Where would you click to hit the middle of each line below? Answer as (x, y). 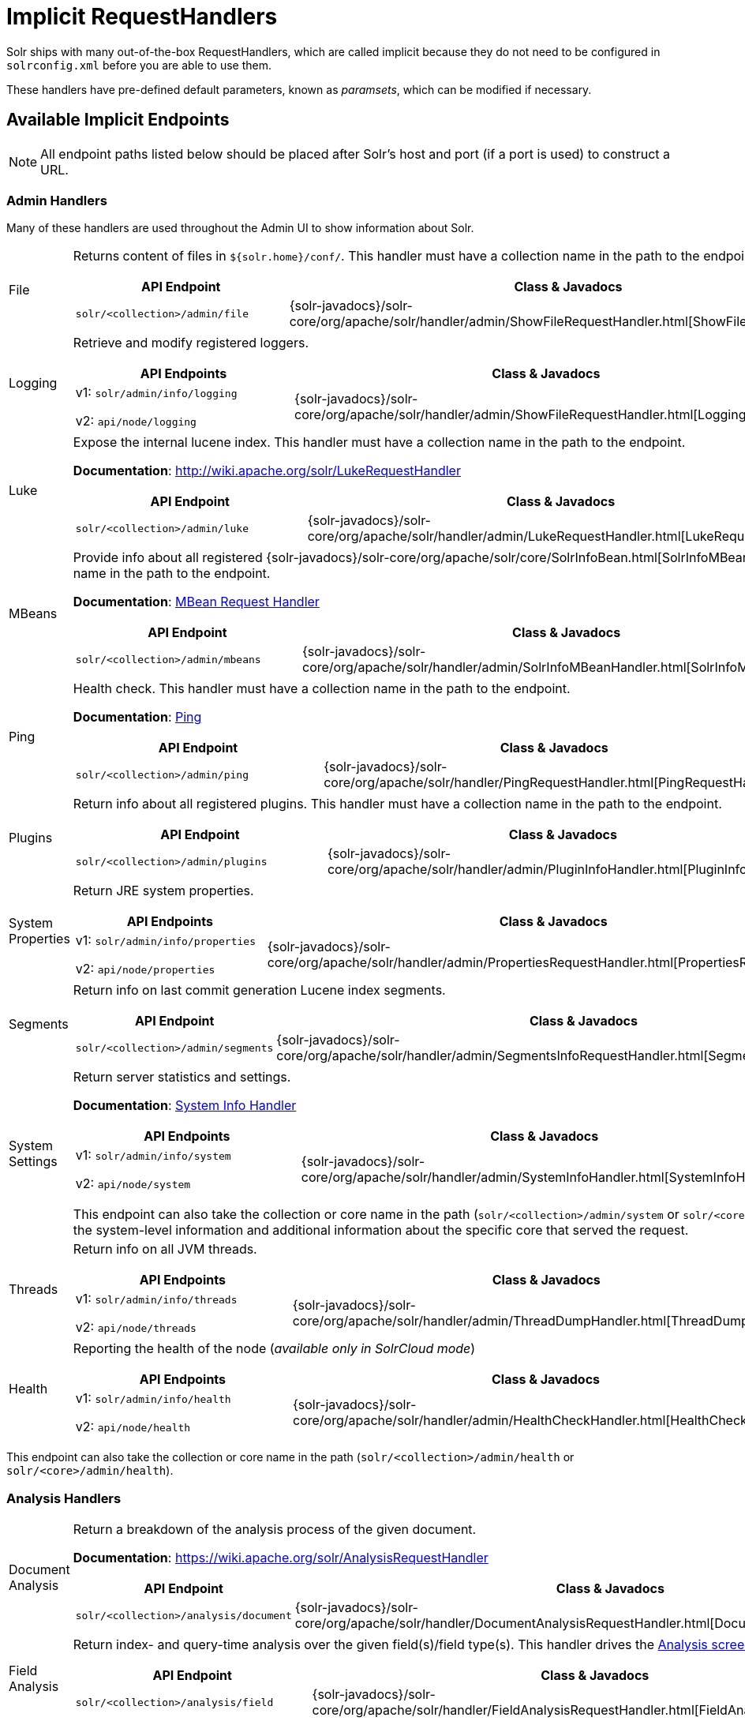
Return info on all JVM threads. (165, 1249)
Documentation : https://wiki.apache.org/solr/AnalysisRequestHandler (281, 1558)
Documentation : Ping (137, 717)
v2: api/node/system (133, 1184)
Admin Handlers (57, 200)
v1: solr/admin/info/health (153, 1399)
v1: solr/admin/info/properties (165, 941)
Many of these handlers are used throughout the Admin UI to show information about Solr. (240, 228)
